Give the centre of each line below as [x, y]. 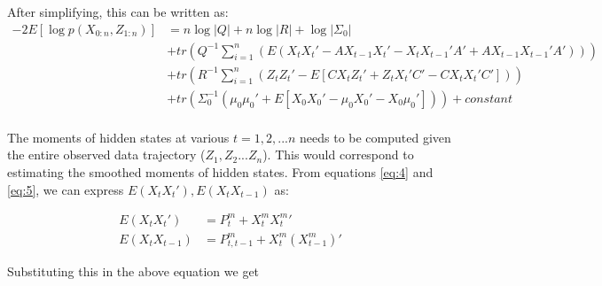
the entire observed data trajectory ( [106, 155]
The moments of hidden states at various [118, 137]
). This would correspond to [338, 155]
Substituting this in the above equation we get [133, 271]
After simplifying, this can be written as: [118, 12]
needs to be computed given [375, 137]
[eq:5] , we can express [66, 189]
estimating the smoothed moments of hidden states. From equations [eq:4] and [220, 171]
